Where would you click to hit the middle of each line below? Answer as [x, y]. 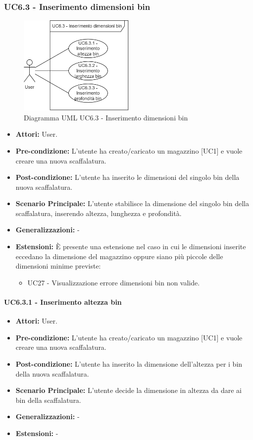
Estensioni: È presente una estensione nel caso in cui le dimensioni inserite [131, 247]
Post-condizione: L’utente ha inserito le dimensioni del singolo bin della [127, 177]
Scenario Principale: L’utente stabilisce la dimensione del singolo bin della [132, 203]
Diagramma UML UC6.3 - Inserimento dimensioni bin [106, 117]
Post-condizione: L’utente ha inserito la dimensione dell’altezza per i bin [129, 364]
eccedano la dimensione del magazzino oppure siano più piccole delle [119, 256]
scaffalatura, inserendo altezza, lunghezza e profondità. [99, 213]
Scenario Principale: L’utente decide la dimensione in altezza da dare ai [128, 390]
